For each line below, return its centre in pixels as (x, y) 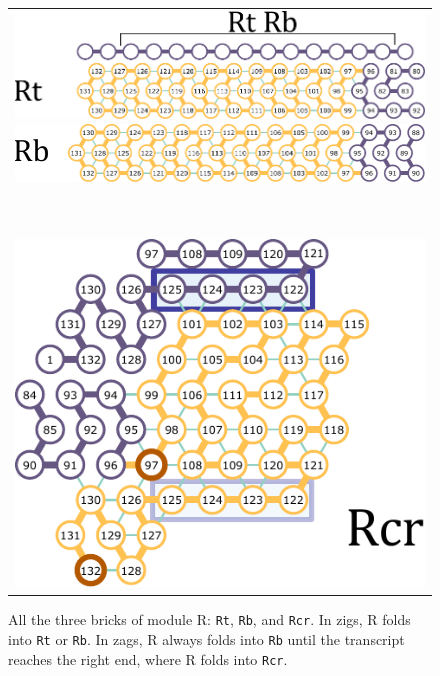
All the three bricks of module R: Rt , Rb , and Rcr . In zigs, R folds (209, 619)
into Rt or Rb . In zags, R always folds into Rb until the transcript (206, 638)
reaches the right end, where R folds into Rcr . (148, 658)
